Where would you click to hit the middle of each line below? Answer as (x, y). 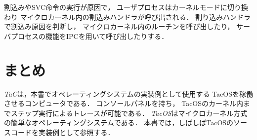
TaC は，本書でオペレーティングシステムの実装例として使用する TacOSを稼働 (128, 93)
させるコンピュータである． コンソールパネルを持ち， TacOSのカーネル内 (124, 103)
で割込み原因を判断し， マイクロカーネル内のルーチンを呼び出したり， (119, 26)
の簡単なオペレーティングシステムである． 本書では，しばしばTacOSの (119, 122)
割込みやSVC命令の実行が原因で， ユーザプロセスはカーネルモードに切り (123, 7)
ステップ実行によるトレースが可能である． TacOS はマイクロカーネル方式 (129, 113)
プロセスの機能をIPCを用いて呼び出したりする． (89, 36)
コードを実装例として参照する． (63, 132)
